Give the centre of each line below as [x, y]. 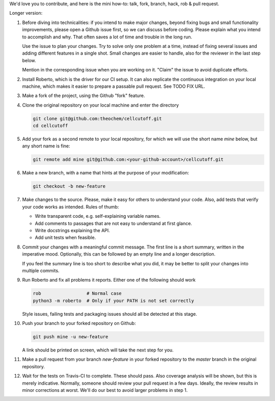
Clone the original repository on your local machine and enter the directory [101, 105]
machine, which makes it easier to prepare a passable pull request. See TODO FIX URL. [114, 86]
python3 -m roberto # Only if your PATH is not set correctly [114, 300]
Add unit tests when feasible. [65, 238]
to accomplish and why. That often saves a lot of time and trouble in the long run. [107, 37]
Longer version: [26, 13]
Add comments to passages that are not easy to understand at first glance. [114, 223]
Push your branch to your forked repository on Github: [79, 323]
